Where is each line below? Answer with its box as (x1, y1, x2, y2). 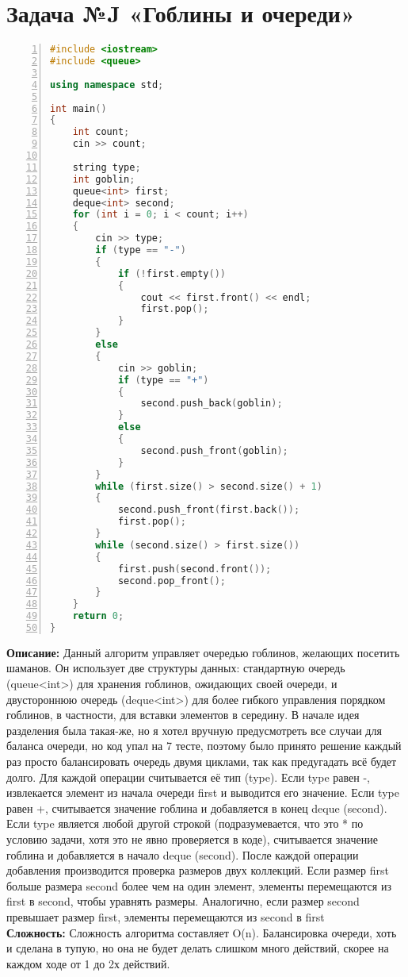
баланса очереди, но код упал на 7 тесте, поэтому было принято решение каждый (6, 737, 402, 754)
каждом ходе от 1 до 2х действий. (6, 955, 170, 971)
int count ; (72, 126, 130, 138)
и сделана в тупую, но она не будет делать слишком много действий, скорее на (6, 940, 389, 956)
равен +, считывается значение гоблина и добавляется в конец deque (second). (6, 799, 387, 816)
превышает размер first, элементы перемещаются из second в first (6, 908, 325, 925)
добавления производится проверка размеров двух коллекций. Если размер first (6, 862, 389, 879)
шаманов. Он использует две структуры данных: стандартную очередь (6, 660, 345, 676)
